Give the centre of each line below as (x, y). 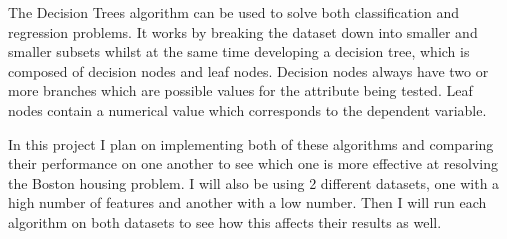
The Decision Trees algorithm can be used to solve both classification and (234, 12)
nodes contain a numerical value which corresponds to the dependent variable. (247, 109)
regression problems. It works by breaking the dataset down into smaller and (243, 31)
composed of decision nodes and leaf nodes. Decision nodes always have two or (248, 70)
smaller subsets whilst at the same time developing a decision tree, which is (239, 51)
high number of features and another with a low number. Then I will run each (247, 202)
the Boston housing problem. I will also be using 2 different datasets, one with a (254, 182)
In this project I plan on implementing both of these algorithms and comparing (251, 143)
